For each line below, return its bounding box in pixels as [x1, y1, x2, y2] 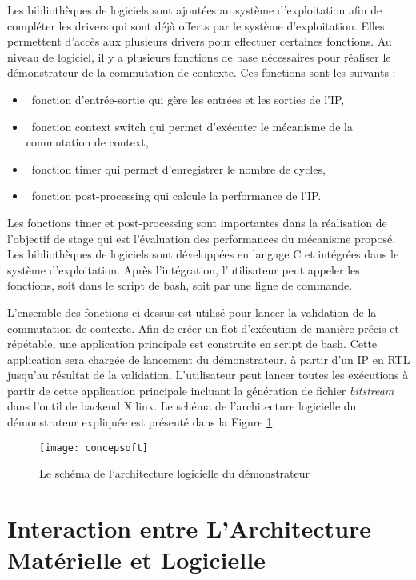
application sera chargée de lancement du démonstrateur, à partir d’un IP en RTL [7, 350, 410, 367]
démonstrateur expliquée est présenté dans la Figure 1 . [7, 414, 276, 430]
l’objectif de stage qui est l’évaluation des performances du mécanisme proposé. [7, 230, 396, 246]
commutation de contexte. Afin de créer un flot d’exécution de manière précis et [7, 319, 399, 336]
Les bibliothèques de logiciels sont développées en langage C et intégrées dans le [7, 246, 399, 262]
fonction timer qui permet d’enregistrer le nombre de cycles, [31, 160, 326, 177]
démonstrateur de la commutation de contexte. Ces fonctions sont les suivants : [7, 64, 396, 81]
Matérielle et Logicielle [7, 543, 266, 576]
